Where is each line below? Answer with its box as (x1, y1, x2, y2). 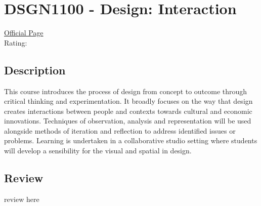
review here (4, 193, 39, 204)
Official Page (4, 27, 43, 38)
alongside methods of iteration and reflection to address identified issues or (4, 125, 236, 136)
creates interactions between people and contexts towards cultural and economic (4, 105, 252, 116)
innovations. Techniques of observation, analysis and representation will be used (4, 115, 251, 126)
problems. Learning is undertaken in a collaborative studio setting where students (4, 135, 257, 146)
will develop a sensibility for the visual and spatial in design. (4, 145, 192, 156)
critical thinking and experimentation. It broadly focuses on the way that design (4, 96, 253, 106)
